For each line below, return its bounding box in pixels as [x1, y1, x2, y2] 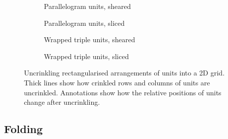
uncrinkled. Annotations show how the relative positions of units [24, 87, 222, 97]
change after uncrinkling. [24, 97, 100, 107]
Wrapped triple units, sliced [44, 51, 129, 61]
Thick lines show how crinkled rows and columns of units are [24, 77, 210, 87]
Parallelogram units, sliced [44, 17, 125, 28]
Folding [4, 121, 43, 137]
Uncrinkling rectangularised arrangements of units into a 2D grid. [24, 68, 225, 78]
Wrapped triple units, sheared [44, 34, 135, 45]
